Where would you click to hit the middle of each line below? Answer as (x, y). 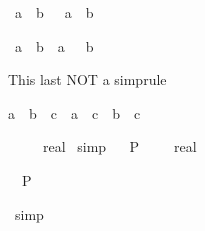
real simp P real (119, 146)
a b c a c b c (74, 112)
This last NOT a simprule (87, 79)
